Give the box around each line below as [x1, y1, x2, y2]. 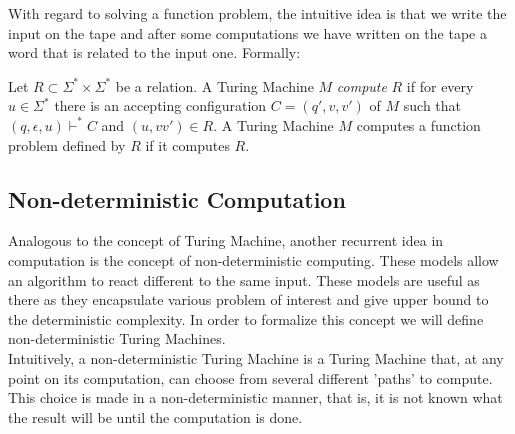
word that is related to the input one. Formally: [8, 42, 301, 63]
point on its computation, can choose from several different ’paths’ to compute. [8, 367, 493, 388]
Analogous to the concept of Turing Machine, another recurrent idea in [8, 230, 444, 251]
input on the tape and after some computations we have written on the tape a [8, 22, 487, 43]
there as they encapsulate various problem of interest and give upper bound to [8, 289, 489, 310]
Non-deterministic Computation [8, 183, 346, 214]
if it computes [145, 134, 230, 155]
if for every [406, 75, 474, 96]
